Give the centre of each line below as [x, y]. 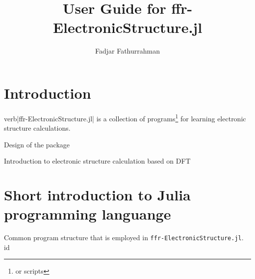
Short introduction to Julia [97, 195]
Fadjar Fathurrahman [127, 51]
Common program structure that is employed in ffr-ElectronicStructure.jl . [124, 237]
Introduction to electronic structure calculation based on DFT [97, 161]
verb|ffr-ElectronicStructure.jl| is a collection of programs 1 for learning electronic [125, 117]
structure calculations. [37, 128]
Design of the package [37, 144]
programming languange [88, 214]
